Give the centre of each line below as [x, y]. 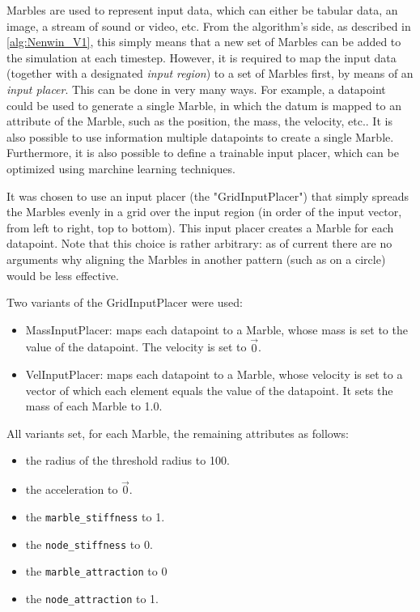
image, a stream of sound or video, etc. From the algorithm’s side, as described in [209, 25]
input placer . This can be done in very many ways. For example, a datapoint [196, 89]
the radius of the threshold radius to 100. [127, 460]
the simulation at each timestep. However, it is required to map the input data [202, 57]
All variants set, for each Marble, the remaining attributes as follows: [178, 433]
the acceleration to [72, 489]
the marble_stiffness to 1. [95, 516]
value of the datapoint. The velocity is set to [136, 347]
